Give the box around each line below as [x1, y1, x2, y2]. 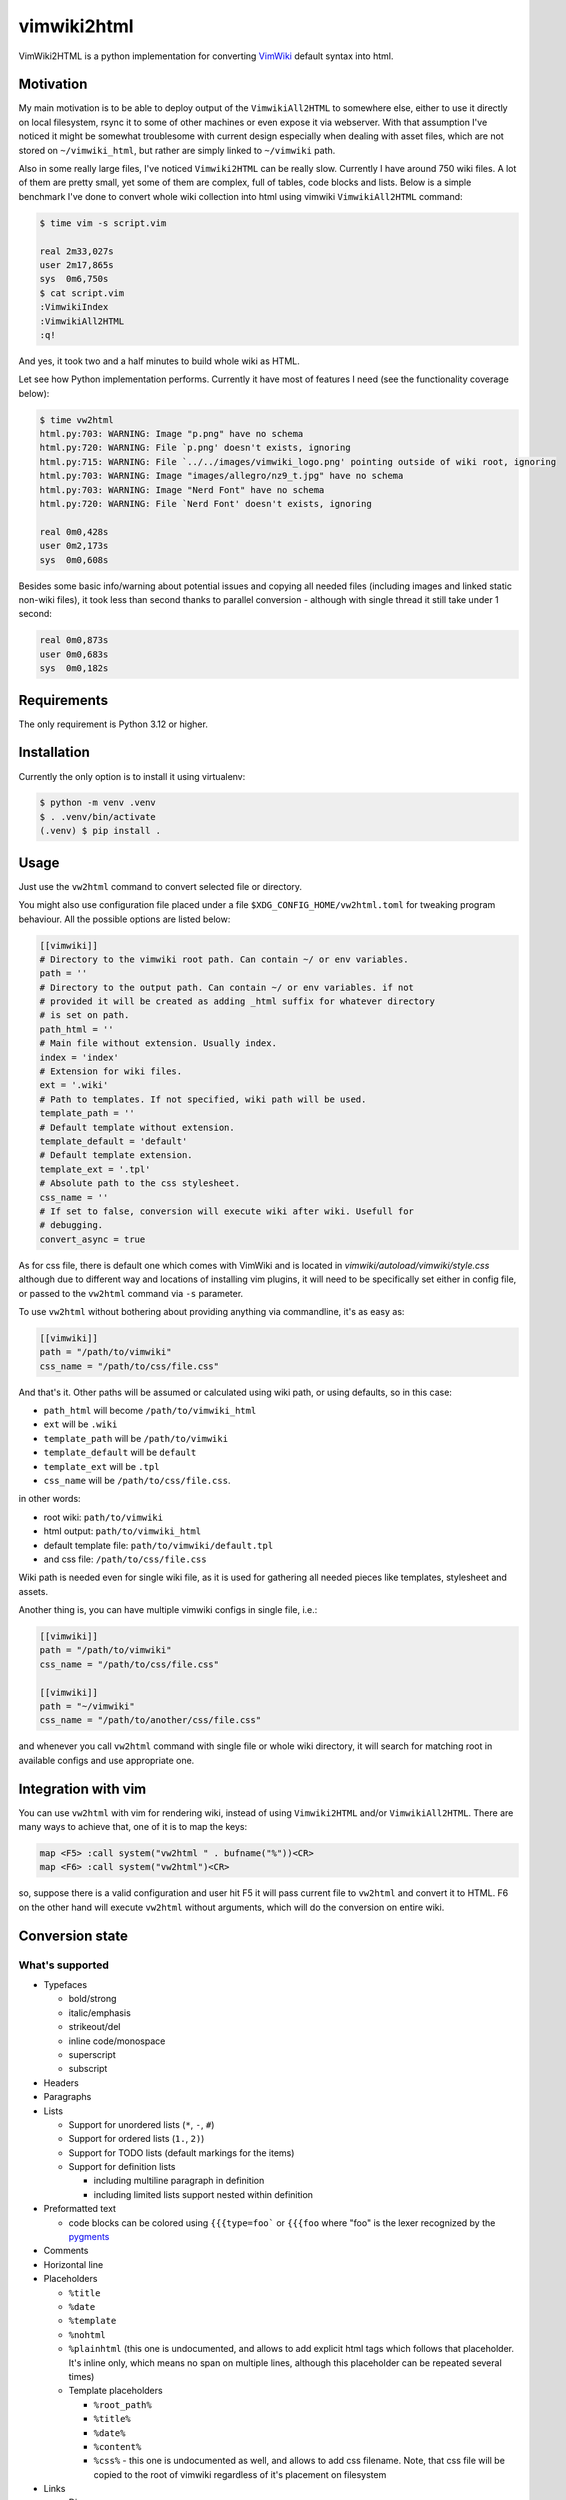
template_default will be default [43, 1446, 197, 1459]
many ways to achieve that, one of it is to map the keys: [18, 1821, 248, 1833]
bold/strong [68, 1993, 117, 2005]
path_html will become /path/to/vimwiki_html [43, 1405, 257, 1417]
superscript [68, 2048, 117, 2060]
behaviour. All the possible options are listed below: [18, 913, 231, 925]
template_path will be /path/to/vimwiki [43, 1432, 229, 1444]
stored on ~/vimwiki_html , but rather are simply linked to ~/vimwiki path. [18, 144, 336, 156]
